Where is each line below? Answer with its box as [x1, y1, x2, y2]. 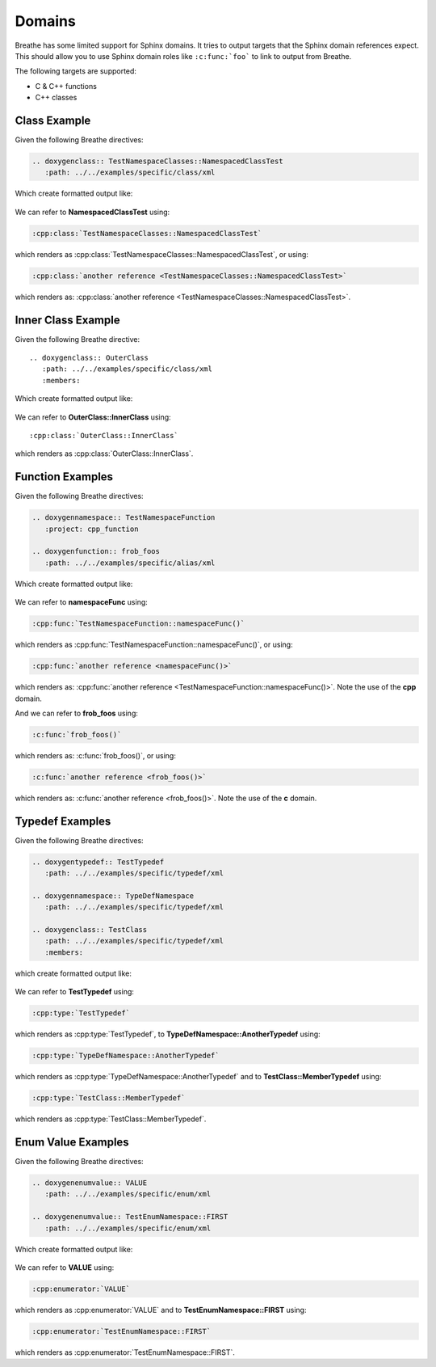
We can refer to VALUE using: [15, 1262, 115, 1272]
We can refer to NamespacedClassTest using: [15, 207, 170, 217]
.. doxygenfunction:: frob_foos [31, 546, 161, 556]
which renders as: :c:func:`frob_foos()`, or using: [15, 750, 177, 760]
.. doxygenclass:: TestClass [31, 926, 148, 935]
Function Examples [15, 470, 113, 484]
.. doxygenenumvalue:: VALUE [31, 1179, 148, 1188]
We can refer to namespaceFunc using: [15, 597, 149, 607]
